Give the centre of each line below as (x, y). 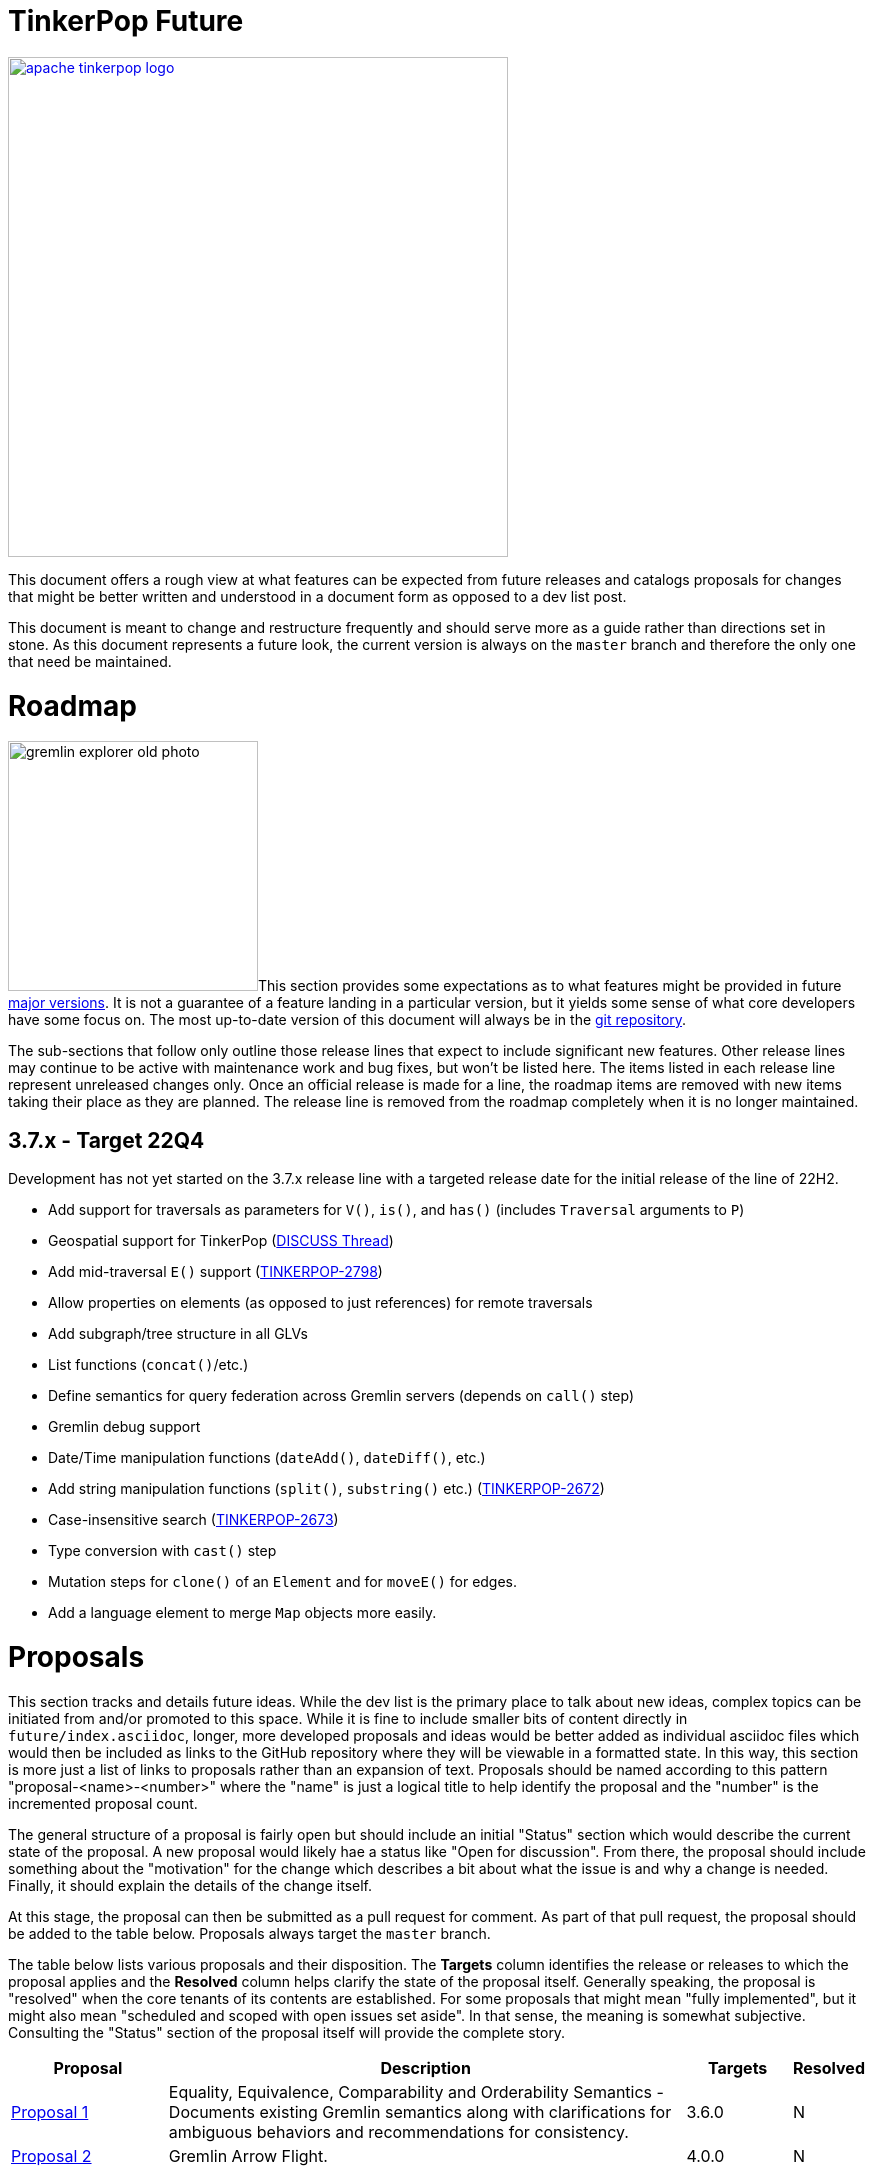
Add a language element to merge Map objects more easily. (242, 1613)
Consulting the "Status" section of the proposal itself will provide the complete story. (287, 2032)
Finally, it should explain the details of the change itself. (190, 1885)
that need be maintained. (90, 661)
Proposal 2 (51, 2155)
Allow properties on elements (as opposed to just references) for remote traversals (320, 1303)
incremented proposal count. (103, 1803)
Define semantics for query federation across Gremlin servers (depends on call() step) (341, 1396)
